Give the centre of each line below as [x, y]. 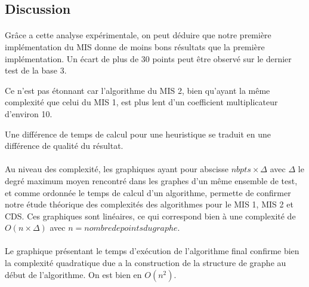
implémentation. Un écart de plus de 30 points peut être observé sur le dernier [148, 58]
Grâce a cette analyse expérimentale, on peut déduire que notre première [138, 35]
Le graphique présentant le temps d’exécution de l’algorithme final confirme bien [152, 251]
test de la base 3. [36, 70]
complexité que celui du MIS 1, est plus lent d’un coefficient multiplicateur [141, 102]
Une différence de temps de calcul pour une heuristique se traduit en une [138, 134]
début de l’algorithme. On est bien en [73, 274]
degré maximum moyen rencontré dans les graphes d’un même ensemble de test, [151, 180]
